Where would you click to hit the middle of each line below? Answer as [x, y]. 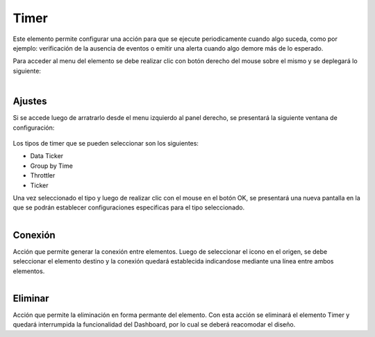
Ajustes [30, 102]
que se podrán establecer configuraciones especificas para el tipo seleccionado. [129, 207]
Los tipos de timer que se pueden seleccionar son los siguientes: [106, 143]
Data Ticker [47, 156]
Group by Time [51, 166]
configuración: [34, 128]
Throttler [43, 175]
